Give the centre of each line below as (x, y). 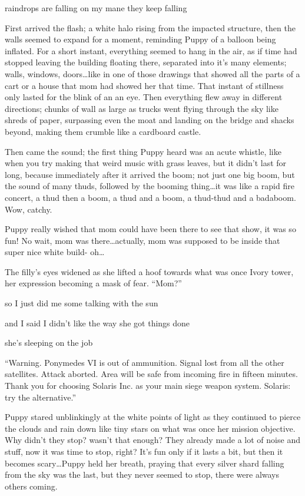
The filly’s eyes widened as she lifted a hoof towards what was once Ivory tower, (149, 271)
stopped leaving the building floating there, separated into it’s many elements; (146, 62)
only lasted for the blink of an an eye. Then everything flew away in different (144, 97)
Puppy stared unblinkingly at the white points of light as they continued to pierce (153, 417)
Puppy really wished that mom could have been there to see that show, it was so (150, 229)
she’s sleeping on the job (49, 343)
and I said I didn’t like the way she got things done (97, 323)
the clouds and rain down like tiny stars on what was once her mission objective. (150, 428)
